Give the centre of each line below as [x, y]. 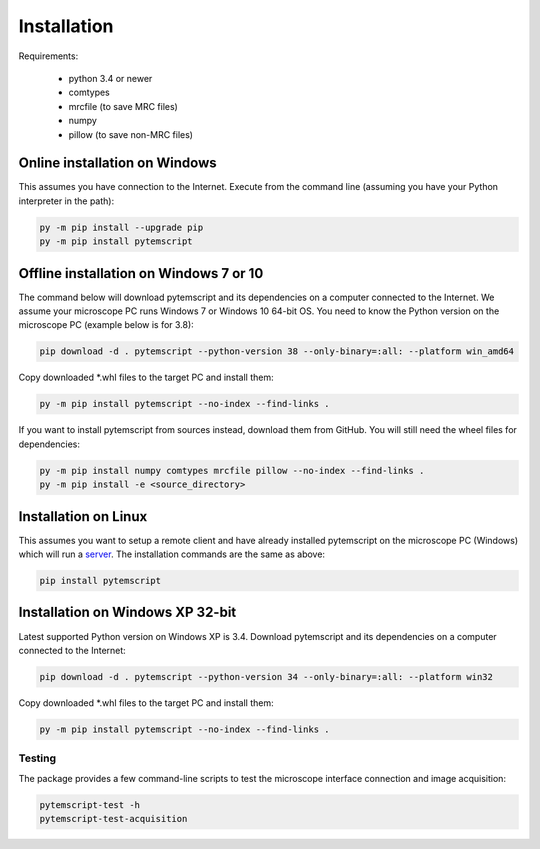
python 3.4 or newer [110, 78]
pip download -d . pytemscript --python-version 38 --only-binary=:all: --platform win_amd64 [277, 351]
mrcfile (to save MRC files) [123, 106]
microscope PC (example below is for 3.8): [106, 325]
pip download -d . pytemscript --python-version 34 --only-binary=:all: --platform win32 [266, 676]
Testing [37, 758]
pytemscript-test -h [89, 804]
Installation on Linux [83, 516]
